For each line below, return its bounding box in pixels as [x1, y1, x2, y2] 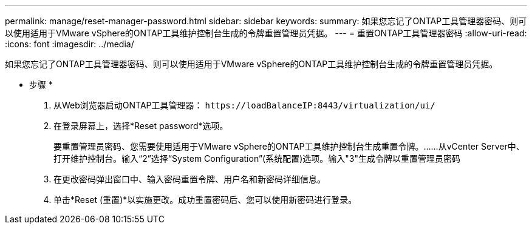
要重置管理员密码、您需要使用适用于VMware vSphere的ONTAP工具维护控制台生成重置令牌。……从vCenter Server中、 [53, 141, 525, 151]
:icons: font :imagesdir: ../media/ [5, 39, 134, 49]
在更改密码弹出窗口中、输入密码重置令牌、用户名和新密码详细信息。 [53, 174, 326, 184]
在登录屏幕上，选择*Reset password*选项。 [53, 121, 228, 131]
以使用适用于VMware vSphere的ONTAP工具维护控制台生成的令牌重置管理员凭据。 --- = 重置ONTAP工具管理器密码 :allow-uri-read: [5, 28, 527, 38]
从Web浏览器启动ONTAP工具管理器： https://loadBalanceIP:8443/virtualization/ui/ [53, 100, 435, 110]
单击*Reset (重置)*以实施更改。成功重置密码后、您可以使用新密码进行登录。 [53, 194, 357, 205]
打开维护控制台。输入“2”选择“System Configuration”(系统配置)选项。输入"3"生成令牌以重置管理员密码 [53, 153, 460, 164]
